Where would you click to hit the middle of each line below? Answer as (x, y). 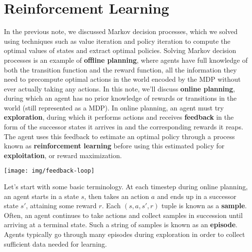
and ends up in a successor (197, 196)
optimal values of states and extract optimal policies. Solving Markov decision (120, 50)
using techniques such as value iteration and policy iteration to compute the (117, 41)
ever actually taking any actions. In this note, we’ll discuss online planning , (119, 88)
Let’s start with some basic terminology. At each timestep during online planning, (126, 187)
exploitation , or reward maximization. (63, 155)
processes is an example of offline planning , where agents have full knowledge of (126, 60)
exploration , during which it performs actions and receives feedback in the (119, 117)
